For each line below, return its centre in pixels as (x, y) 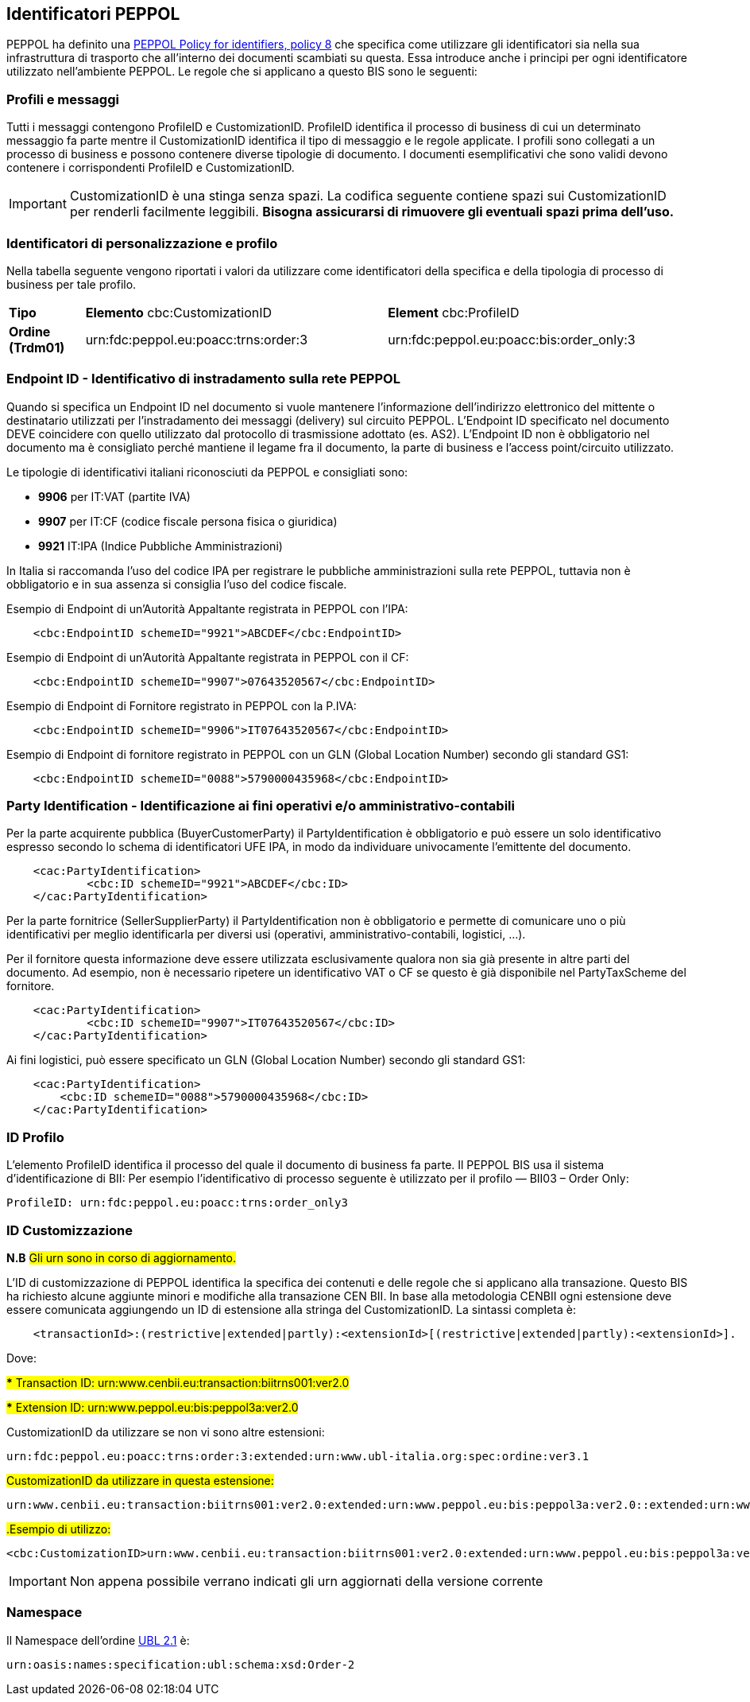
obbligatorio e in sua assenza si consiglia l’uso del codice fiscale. (177, 584)
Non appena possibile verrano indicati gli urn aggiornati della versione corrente (306, 1581)
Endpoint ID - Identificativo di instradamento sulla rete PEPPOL (203, 379)
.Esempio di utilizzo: (59, 1529)
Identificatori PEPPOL (93, 14)
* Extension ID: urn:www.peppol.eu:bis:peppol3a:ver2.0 (153, 1407)
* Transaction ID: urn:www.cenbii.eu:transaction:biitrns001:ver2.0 (178, 1382)
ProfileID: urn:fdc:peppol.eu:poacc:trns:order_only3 (177, 1203)
